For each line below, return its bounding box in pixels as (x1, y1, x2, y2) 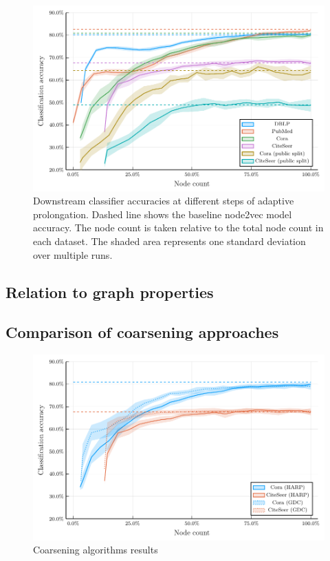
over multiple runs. (33, 247, 113, 262)
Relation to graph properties (5, 281, 214, 302)
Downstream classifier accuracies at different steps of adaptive (33, 193, 294, 208)
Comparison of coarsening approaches (5, 321, 279, 343)
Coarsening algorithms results (33, 542, 158, 557)
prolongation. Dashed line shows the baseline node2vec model (33, 207, 292, 221)
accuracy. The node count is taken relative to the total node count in (33, 220, 324, 235)
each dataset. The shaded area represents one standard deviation (33, 233, 306, 248)
